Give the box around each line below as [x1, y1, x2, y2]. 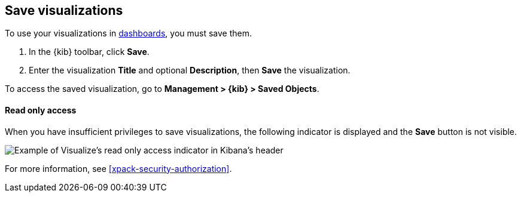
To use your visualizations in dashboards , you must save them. [5, 28, 252, 39]
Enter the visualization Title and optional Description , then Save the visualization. [29, 65, 351, 76]
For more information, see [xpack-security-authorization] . [5, 163, 232, 174]
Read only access [5, 105, 77, 116]
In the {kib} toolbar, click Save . [29, 47, 150, 57]
